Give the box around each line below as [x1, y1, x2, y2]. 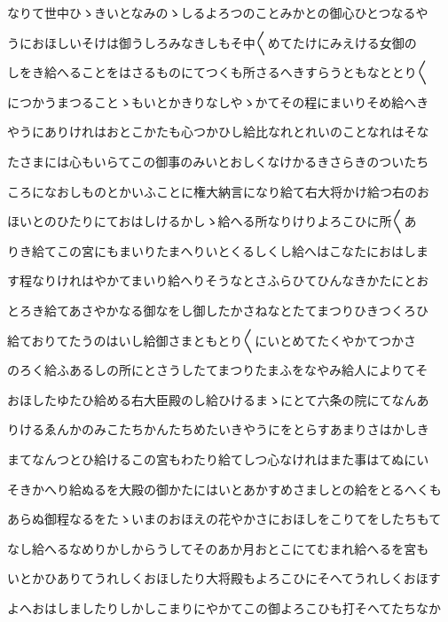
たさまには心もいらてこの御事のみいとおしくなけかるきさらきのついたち [7, 152, 429, 170]
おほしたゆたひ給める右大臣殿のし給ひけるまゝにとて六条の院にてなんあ [7, 390, 429, 408]
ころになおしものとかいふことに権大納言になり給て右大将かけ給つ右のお [7, 182, 429, 200]
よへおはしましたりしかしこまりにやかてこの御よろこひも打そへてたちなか [7, 598, 442, 617]
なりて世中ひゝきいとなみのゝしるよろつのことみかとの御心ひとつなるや [7, 4, 428, 21]
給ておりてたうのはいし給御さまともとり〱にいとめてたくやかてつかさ [7, 330, 417, 349]
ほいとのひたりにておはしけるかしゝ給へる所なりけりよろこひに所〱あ [7, 212, 417, 230]
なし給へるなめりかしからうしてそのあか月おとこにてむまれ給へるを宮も [7, 539, 429, 557]
